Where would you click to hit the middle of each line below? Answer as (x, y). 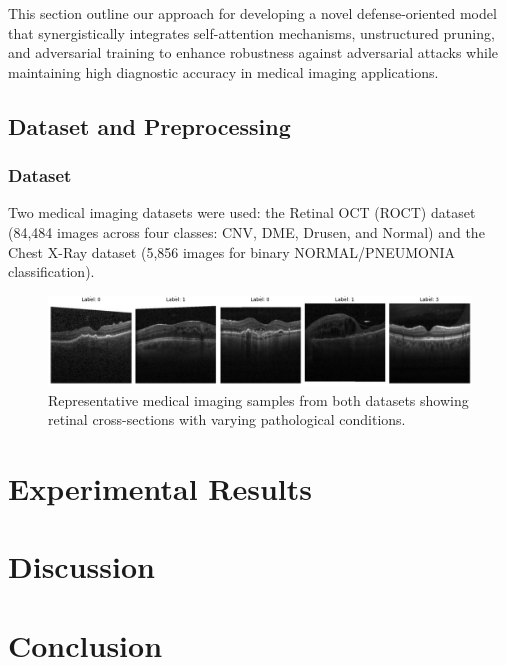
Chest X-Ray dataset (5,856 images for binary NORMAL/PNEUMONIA (231, 251)
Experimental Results (160, 487)
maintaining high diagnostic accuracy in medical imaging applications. (223, 71)
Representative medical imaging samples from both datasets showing (258, 399)
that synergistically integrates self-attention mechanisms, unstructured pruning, (251, 32)
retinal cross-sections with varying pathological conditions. (227, 419)
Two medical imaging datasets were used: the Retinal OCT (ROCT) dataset (242, 212)
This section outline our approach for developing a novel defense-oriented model (252, 13)
